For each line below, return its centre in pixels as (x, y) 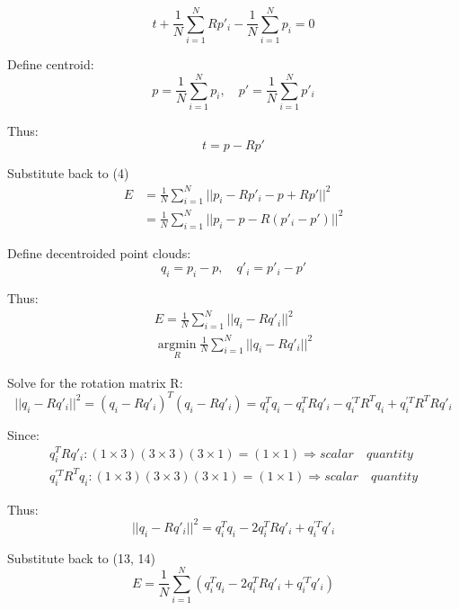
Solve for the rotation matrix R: (95, 382)
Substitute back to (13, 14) (81, 557)
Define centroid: (51, 64)
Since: (23, 434)
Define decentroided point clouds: (99, 252)
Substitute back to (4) (68, 173)
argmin (177, 344)
